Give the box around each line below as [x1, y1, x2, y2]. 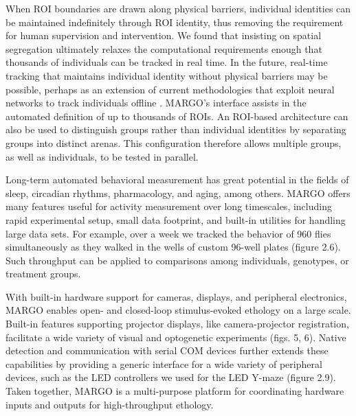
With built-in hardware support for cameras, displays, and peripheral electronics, [5, 289, 347, 303]
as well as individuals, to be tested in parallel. [5, 149, 199, 163]
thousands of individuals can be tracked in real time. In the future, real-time [5, 55, 328, 69]
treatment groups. [5, 266, 81, 281]
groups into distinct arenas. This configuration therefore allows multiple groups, [5, 135, 342, 150]
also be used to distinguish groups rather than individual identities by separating [5, 122, 346, 137]
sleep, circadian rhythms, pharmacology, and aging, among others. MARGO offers [5, 185, 351, 200]
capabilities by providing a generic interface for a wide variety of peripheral [5, 356, 322, 371]
